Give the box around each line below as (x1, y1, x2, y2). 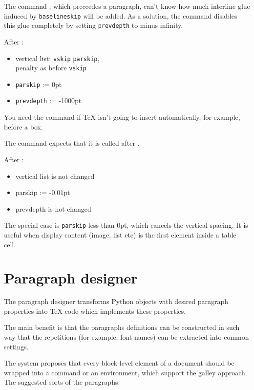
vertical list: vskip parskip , (15, 53, 100, 63)
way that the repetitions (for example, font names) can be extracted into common (4, 332, 249, 342)
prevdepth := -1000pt (15, 95, 82, 106)
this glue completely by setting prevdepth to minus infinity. (4, 20, 183, 30)
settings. (4, 341, 29, 351)
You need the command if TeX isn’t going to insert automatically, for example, (4, 112, 240, 122)
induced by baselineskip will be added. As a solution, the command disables (4, 10, 237, 21)
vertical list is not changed (15, 171, 95, 181)
